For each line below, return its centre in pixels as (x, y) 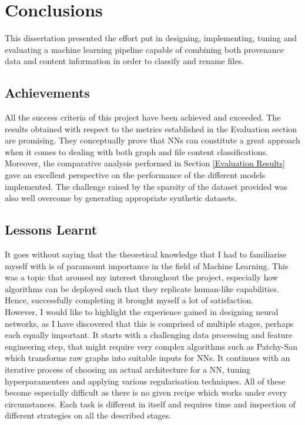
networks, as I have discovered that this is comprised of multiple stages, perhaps (149, 323)
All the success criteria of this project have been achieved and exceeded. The (143, 117)
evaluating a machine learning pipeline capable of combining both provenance (144, 49)
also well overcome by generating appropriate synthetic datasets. (121, 198)
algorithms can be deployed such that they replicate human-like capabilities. (142, 288)
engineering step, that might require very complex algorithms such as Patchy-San (151, 346)
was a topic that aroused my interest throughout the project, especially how (142, 277)
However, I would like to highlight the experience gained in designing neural (142, 312)
